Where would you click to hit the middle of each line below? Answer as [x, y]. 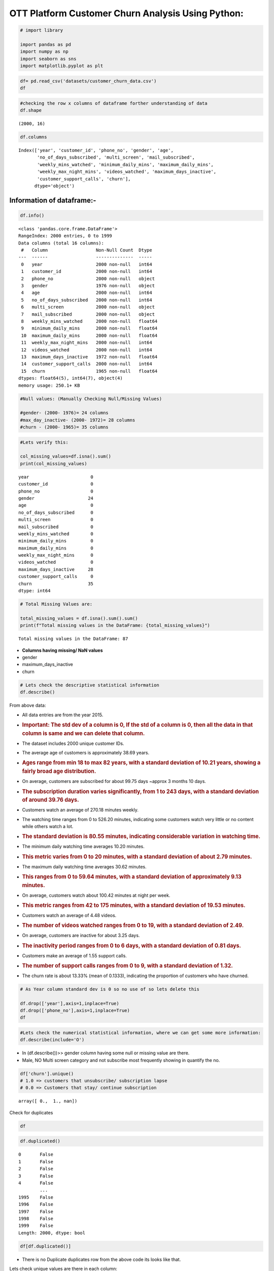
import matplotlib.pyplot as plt [62, 66]
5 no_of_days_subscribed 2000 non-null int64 [87, 300]
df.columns [33, 137]
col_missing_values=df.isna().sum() [66, 457]
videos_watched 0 [56, 562]
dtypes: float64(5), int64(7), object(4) [71, 378]
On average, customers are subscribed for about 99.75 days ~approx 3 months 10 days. [114, 781]
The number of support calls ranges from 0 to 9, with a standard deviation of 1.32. [128, 965]
